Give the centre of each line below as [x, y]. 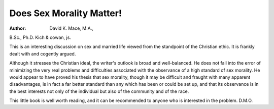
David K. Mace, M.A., [71, 28]
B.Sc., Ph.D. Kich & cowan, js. [40, 37]
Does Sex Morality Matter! [65, 13]
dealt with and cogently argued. [43, 53]
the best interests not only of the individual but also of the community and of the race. [99, 91]
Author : [18, 28]
